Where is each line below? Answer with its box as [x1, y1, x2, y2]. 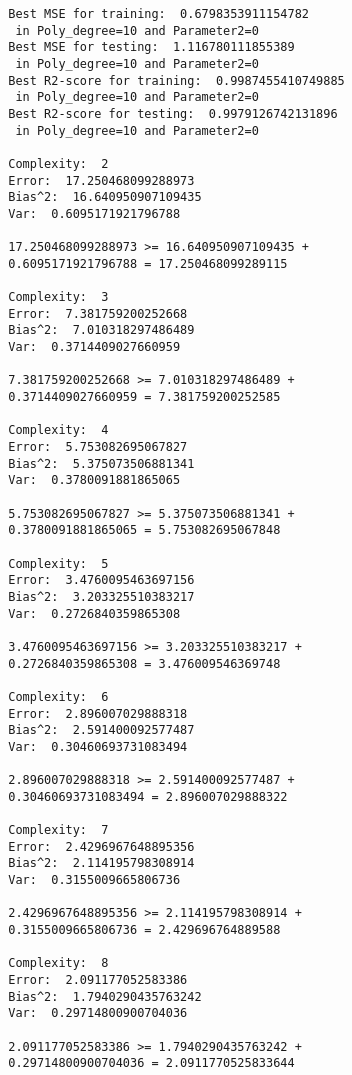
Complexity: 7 [8, 823, 109, 838]
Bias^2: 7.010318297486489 [8, 323, 195, 338]
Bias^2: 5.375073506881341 [8, 456, 195, 471]
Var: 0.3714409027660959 [8, 340, 181, 355]
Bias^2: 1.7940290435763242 [8, 989, 202, 1004]
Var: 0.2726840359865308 [8, 606, 181, 621]
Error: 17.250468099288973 [8, 173, 195, 188]
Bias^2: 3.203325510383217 [8, 589, 195, 604]
